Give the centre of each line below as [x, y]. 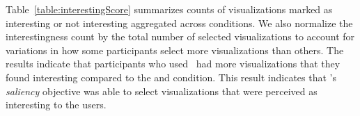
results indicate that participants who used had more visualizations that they [173, 64]
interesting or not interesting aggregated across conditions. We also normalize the [179, 23]
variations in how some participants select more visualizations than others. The [175, 50]
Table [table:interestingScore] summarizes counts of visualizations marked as [169, 9]
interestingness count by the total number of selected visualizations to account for [180, 36]
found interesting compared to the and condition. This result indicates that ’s [171, 77]
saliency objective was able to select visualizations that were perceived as [162, 91]
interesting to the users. [56, 105]
